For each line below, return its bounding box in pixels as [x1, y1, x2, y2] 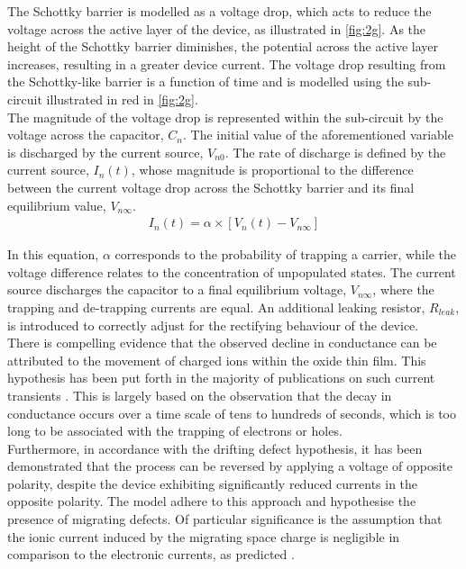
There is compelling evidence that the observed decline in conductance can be [7, 333, 437, 352]
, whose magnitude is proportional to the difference [131, 160, 414, 179]
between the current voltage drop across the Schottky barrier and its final [7, 177, 415, 196]
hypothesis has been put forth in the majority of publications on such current [7, 368, 435, 387]
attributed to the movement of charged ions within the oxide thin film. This [7, 350, 426, 369]
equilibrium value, [7, 195, 106, 214]
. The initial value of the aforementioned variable [183, 125, 453, 144]
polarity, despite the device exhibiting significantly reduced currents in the [7, 474, 418, 492]
